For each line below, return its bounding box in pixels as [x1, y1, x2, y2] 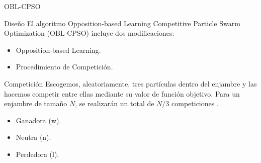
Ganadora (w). [16, 115, 61, 125]
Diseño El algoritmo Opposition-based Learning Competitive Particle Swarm [4, 18, 240, 28]
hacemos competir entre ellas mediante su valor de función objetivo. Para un [4, 88, 240, 99]
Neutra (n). [16, 132, 51, 142]
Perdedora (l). [16, 148, 59, 159]
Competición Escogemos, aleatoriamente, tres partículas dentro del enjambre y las [4, 78, 257, 89]
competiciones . [171, 98, 219, 109]
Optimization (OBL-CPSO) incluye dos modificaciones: [4, 28, 175, 38]
